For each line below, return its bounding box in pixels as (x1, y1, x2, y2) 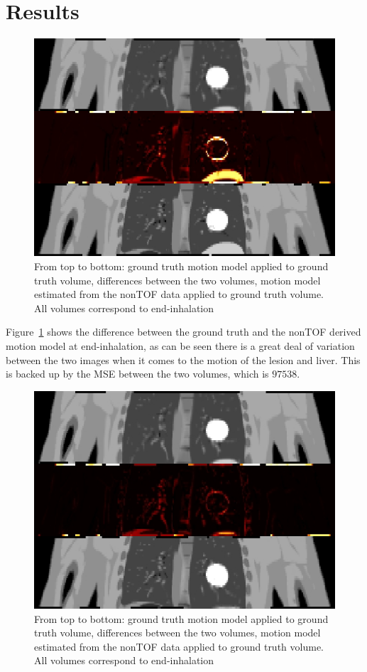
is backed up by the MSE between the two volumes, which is (6, 366, 269, 381)
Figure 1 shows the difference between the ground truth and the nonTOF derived (6, 324, 361, 339)
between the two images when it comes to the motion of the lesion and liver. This (6, 352, 361, 367)
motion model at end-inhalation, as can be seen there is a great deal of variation (6, 338, 355, 353)
